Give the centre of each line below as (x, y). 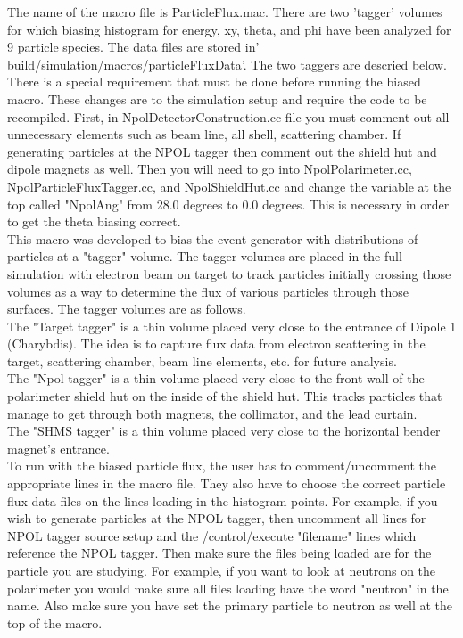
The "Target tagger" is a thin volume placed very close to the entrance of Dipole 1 (232, 326)
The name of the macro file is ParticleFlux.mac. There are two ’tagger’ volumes (225, 12)
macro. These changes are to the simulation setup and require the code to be (217, 98)
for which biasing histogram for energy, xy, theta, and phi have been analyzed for (229, 29)
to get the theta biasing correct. (94, 221)
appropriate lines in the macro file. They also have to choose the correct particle (227, 483)
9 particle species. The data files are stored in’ (133, 47)
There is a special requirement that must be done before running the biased (214, 82)
